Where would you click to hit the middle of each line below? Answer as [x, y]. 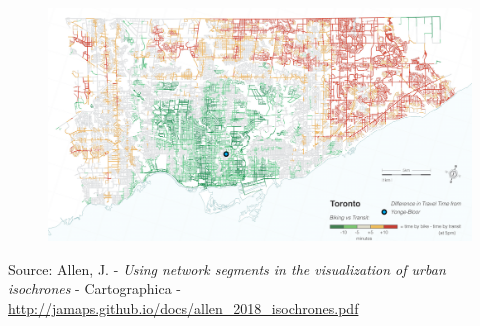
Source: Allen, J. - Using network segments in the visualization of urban [227, 268]
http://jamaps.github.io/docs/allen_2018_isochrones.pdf [183, 307]
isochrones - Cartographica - [94, 288]
